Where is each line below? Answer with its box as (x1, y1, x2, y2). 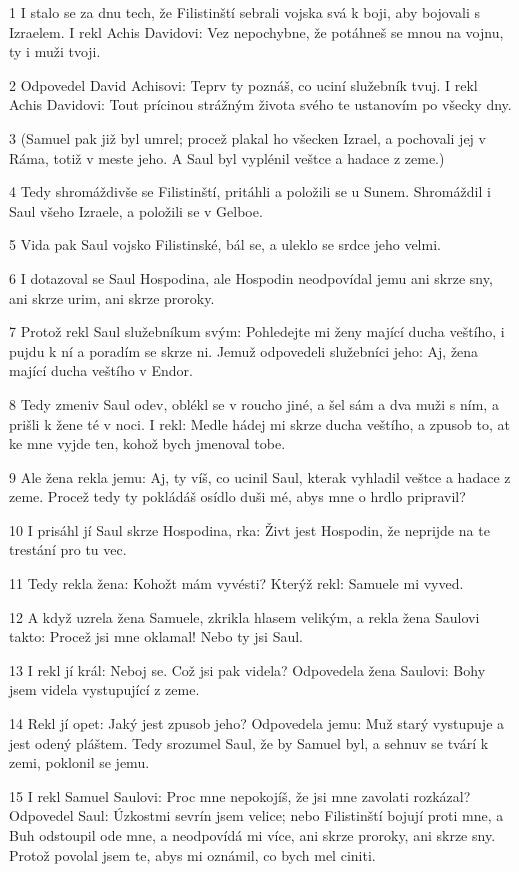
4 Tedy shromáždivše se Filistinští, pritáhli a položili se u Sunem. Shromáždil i (9, 181, 491, 202)
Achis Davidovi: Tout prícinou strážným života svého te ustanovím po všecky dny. (9, 94, 512, 115)
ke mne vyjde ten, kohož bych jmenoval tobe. (9, 433, 286, 454)
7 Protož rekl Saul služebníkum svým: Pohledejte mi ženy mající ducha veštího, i (9, 321, 505, 342)
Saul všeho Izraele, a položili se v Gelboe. (9, 200, 263, 221)
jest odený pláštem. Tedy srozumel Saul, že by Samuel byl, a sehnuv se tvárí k (9, 732, 489, 753)
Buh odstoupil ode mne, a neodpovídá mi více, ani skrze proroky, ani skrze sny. (9, 825, 496, 845)
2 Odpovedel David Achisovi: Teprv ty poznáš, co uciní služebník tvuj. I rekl (9, 74, 478, 95)
